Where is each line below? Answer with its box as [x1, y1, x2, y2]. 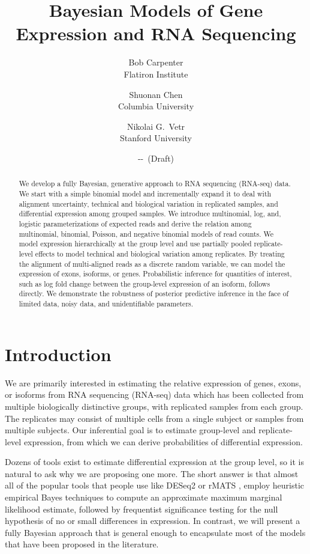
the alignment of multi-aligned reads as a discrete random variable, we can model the [19, 258, 285, 269]
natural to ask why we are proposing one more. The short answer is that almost [5, 467, 299, 479]
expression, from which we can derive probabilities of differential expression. [23, 435, 303, 448]
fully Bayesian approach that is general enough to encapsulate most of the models [5, 526, 306, 538]
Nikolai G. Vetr [127, 120, 185, 132]
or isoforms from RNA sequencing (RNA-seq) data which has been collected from [5, 388, 304, 401]
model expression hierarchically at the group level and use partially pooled [19, 239, 252, 249]
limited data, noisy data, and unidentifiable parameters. [19, 299, 194, 309]
